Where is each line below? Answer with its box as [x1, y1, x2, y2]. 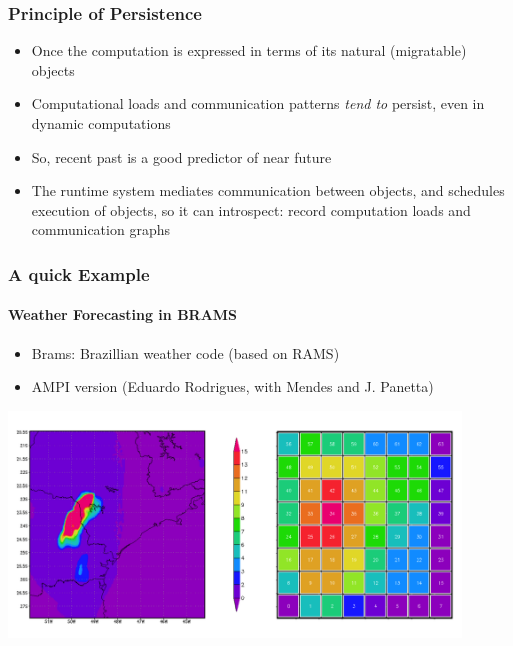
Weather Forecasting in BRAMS [8, 304, 238, 325]
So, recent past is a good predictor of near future [31, 146, 332, 167]
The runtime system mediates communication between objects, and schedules [31, 180, 505, 201]
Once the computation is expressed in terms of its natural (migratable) [31, 40, 467, 61]
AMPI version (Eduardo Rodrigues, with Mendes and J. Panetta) [31, 376, 434, 397]
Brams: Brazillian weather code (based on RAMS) [31, 342, 340, 363]
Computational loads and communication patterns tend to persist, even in [31, 93, 485, 114]
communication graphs [31, 219, 170, 240]
